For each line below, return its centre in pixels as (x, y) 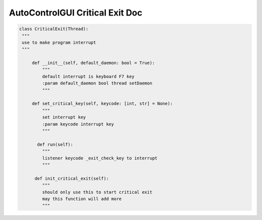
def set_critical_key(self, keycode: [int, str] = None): (102, 104)
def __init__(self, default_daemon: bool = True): (93, 63)
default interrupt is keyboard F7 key (88, 76)
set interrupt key (64, 117)
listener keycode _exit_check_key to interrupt (100, 158)
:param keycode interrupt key (78, 124)
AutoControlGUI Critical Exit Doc (76, 13)
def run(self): (55, 144)
